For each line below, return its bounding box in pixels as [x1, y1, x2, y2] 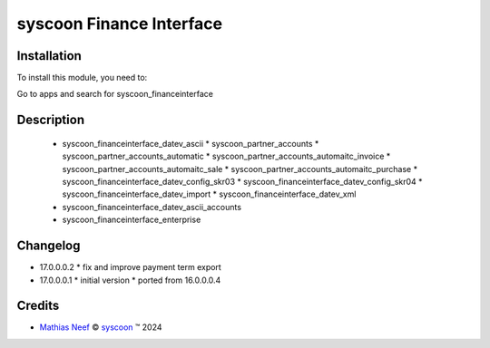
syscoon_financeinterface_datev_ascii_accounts [62, 201, 242, 212]
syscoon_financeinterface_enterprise [62, 214, 201, 226]
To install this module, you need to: [16, 72, 148, 83]
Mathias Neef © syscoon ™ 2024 [39, 322, 162, 333]
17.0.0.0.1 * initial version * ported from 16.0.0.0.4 [39, 275, 221, 285]
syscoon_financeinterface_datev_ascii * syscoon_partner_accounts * [62, 138, 319, 149]
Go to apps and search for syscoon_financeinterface [16, 89, 213, 100]
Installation [16, 48, 82, 63]
